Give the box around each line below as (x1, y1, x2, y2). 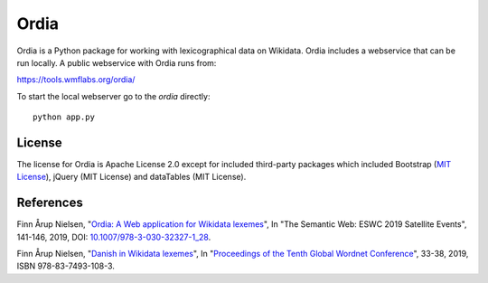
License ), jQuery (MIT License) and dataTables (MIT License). (16, 172, 247, 183)
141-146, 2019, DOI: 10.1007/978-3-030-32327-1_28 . (16, 231, 211, 242)
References (16, 195, 83, 211)
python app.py (33, 112, 95, 122)
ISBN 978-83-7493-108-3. (16, 260, 115, 271)
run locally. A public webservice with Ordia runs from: (16, 57, 217, 68)
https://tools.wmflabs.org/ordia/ (16, 74, 136, 85)
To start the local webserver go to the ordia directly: (16, 90, 211, 101)
